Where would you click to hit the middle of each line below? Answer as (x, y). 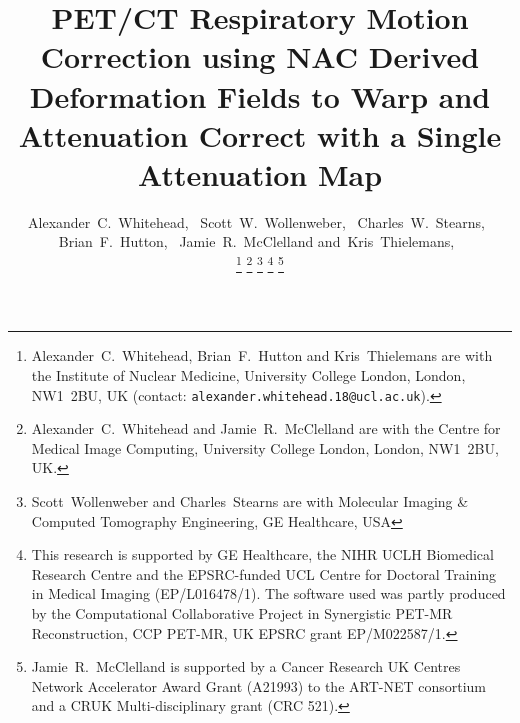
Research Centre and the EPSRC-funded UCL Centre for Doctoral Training (264, 573)
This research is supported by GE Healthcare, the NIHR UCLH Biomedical (262, 554)
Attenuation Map (260, 173)
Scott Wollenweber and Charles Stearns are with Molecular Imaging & (250, 500)
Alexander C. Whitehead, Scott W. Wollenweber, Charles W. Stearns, (256, 221)
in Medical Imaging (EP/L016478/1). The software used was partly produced (268, 593)
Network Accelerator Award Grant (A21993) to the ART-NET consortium (259, 685)
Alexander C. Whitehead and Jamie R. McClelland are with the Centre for (266, 428)
